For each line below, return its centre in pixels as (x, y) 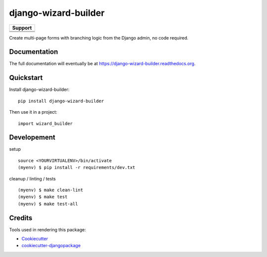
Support (22, 28)
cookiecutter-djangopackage (51, 246)
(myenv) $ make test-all (48, 204)
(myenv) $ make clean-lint (51, 190)
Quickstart (26, 78)
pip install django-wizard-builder (61, 101)
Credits (21, 218)
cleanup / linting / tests (33, 178)
